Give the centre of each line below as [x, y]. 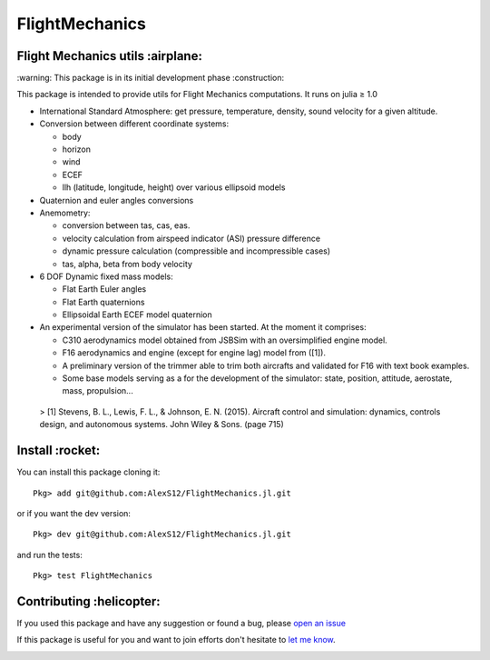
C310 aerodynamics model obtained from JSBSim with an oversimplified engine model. [225, 340]
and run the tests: [50, 555]
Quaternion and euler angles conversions [117, 200]
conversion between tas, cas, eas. [126, 225]
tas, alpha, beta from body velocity [127, 264]
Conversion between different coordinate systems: [134, 124]
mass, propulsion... [98, 391]
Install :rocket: [59, 450]
